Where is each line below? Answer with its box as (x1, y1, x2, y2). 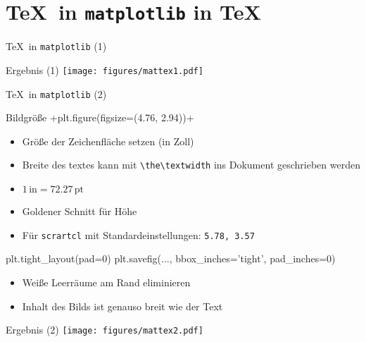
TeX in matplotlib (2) (6, 86, 107, 101)
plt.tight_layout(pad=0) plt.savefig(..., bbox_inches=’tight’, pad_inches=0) (6, 251, 336, 266)
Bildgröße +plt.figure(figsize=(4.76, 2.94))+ (6, 110, 194, 125)
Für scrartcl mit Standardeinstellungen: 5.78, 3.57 (22, 227, 255, 242)
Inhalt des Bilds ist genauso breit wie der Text (22, 298, 223, 313)
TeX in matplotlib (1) (6, 39, 107, 54)
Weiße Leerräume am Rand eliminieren (22, 274, 191, 289)
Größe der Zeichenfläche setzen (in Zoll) (22, 133, 194, 148)
